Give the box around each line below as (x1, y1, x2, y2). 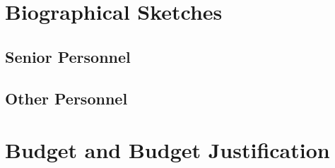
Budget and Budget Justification (5, 136, 330, 164)
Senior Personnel (5, 45, 131, 67)
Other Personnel (5, 87, 128, 109)
